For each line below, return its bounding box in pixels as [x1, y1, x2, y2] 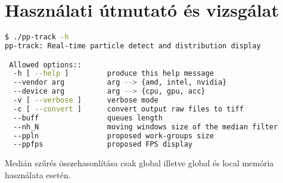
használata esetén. [5, 168, 71, 181]
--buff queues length [13, 113, 163, 122]
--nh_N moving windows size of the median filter [13, 122, 278, 131]
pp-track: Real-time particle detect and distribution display [5, 42, 261, 50]
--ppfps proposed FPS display [13, 140, 193, 149]
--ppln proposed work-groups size [13, 131, 214, 140]
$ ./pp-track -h [5, 33, 69, 42]
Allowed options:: [9, 60, 82, 69]
